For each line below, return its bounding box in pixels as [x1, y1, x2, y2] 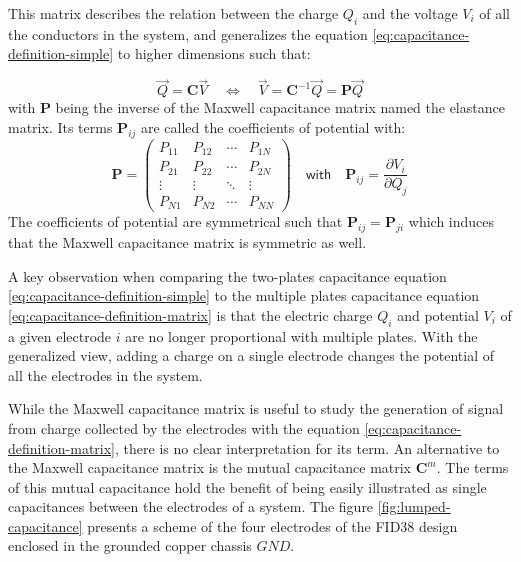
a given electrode [8, 325, 112, 346]
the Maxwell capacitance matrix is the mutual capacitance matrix [8, 457, 412, 478]
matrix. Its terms [8, 116, 113, 137]
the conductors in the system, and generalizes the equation [8, 23, 368, 44]
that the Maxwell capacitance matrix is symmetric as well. [8, 231, 367, 252]
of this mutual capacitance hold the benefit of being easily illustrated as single [8, 476, 487, 497]
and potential [397, 304, 479, 325]
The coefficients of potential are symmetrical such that [8, 211, 343, 232]
